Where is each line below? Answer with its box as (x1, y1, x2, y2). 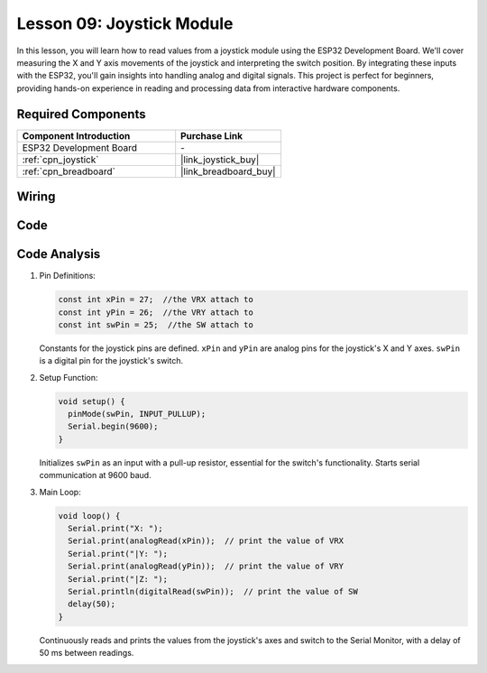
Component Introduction (22, 129, 131, 142)
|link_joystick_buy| (180, 153, 260, 166)
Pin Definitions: (39, 271, 96, 281)
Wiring (16, 189, 56, 205)
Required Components (16, 106, 146, 122)
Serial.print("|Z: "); (68, 574, 169, 584)
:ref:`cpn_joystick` (22, 153, 99, 166)
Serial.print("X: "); (68, 523, 164, 533)
